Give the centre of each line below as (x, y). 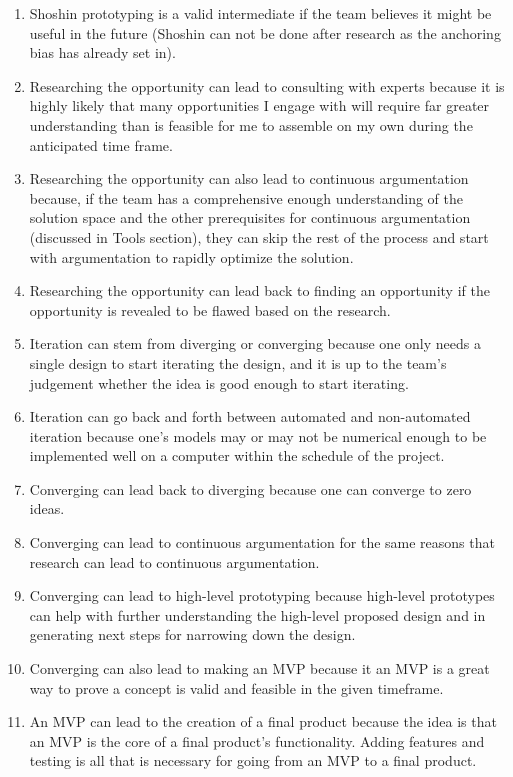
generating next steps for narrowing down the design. (192, 634)
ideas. (47, 508)
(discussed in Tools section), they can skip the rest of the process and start (259, 236)
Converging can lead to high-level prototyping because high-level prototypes (262, 595)
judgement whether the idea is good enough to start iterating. (219, 382)
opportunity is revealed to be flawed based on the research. (210, 309)
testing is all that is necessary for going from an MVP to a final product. (253, 760)
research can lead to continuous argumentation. (174, 561)
